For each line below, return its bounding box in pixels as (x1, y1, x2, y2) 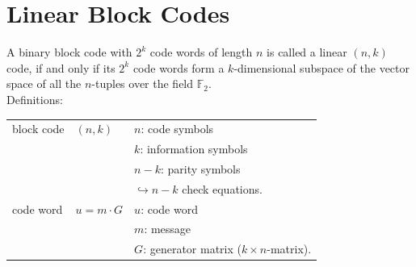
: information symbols (140, 140, 248, 157)
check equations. (182, 180, 263, 197)
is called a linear (267, 44, 347, 60)
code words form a (132, 59, 225, 76)
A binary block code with (6, 44, 132, 60)
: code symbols (141, 120, 214, 137)
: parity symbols (160, 160, 241, 177)
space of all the (6, 75, 82, 92)
